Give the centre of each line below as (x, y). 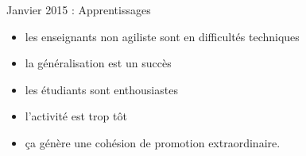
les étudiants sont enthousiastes (101, 89)
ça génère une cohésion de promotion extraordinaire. (153, 142)
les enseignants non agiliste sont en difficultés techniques (162, 36)
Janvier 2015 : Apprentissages (79, 10)
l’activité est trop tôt (76, 116)
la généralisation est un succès (98, 63)
